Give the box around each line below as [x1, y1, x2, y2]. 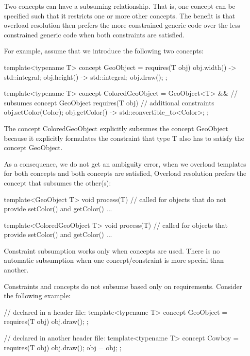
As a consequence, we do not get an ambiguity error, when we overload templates [4, 158, 246, 169]
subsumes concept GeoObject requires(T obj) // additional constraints [4, 97, 215, 107]
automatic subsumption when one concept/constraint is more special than [4, 255, 224, 265]
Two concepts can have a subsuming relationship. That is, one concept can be [4, 1, 235, 11]
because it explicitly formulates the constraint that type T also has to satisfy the [4, 133, 244, 143]
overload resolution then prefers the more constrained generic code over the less [4, 20, 240, 30]
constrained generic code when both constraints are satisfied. [4, 29, 184, 39]
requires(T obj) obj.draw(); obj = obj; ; [4, 342, 122, 352]
